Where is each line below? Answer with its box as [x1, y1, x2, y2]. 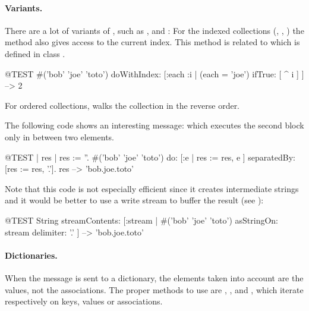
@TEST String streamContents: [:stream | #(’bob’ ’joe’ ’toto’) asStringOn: [5, 213, 278, 226]
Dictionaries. [5, 249, 58, 261]
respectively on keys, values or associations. [5, 295, 163, 307]
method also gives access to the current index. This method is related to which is [5, 36, 300, 48]
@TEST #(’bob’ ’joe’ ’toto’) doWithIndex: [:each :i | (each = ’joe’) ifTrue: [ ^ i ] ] [5, 67, 304, 80]
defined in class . [5, 47, 65, 59]
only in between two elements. [5, 130, 114, 143]
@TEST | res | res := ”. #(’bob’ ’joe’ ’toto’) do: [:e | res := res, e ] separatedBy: [5, 150, 295, 163]
